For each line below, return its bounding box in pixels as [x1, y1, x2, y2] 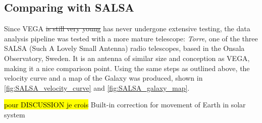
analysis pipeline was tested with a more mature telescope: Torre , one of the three [4, 33, 258, 43]
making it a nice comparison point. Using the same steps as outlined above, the [4, 63, 250, 73]
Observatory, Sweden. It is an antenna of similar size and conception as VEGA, [4, 52, 250, 63]
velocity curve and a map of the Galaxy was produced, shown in [4, 73, 203, 83]
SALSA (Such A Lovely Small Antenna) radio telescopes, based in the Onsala [4, 43, 245, 53]
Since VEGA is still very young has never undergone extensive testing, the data [4, 23, 250, 34]
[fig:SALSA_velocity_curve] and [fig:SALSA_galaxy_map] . [4, 82, 190, 93]
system [4, 109, 25, 119]
